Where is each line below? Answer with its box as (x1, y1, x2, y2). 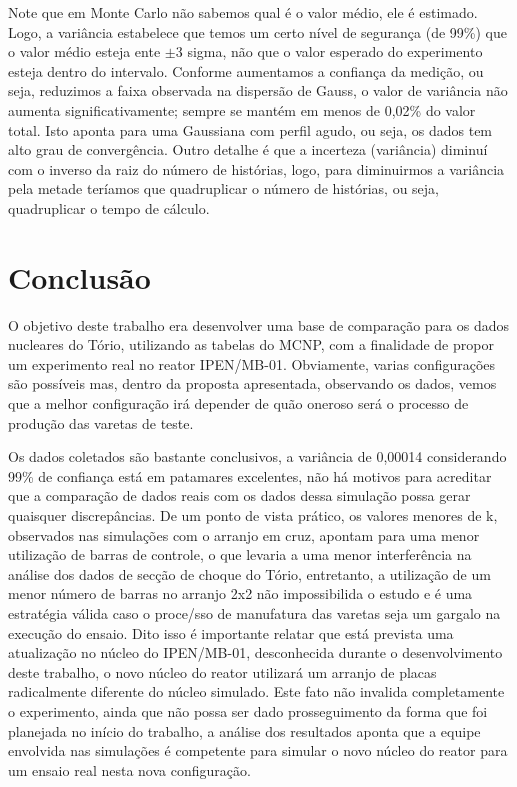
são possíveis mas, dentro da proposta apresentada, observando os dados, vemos (8, 373, 497, 394)
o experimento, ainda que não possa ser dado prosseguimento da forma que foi (8, 700, 488, 721)
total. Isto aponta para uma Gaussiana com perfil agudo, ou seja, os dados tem (8, 119, 493, 140)
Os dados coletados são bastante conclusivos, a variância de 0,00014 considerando (8, 446, 507, 467)
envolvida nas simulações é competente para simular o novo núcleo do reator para (8, 740, 508, 761)
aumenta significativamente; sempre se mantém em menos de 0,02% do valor (8, 99, 476, 120)
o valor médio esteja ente (8, 41, 161, 62)
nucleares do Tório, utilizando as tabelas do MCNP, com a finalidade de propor (8, 334, 494, 355)
